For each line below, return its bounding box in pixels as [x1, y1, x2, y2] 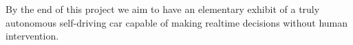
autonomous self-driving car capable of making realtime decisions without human [6, 15, 348, 29]
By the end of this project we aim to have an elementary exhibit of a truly [6, 2, 320, 16]
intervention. [6, 29, 59, 43]
